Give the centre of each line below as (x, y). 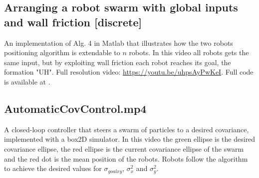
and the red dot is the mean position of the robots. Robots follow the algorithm (126, 158)
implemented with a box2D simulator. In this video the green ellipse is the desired (130, 139)
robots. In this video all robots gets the (189, 52)
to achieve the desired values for (53, 168)
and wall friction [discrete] (73, 22)
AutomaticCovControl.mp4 (75, 108)
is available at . (27, 81)
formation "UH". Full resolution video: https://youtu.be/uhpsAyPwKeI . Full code (129, 72)
